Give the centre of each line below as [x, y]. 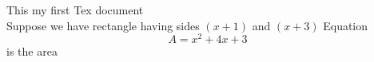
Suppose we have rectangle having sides [103, 25]
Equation [346, 25]
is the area [32, 51]
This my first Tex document [75, 10]
